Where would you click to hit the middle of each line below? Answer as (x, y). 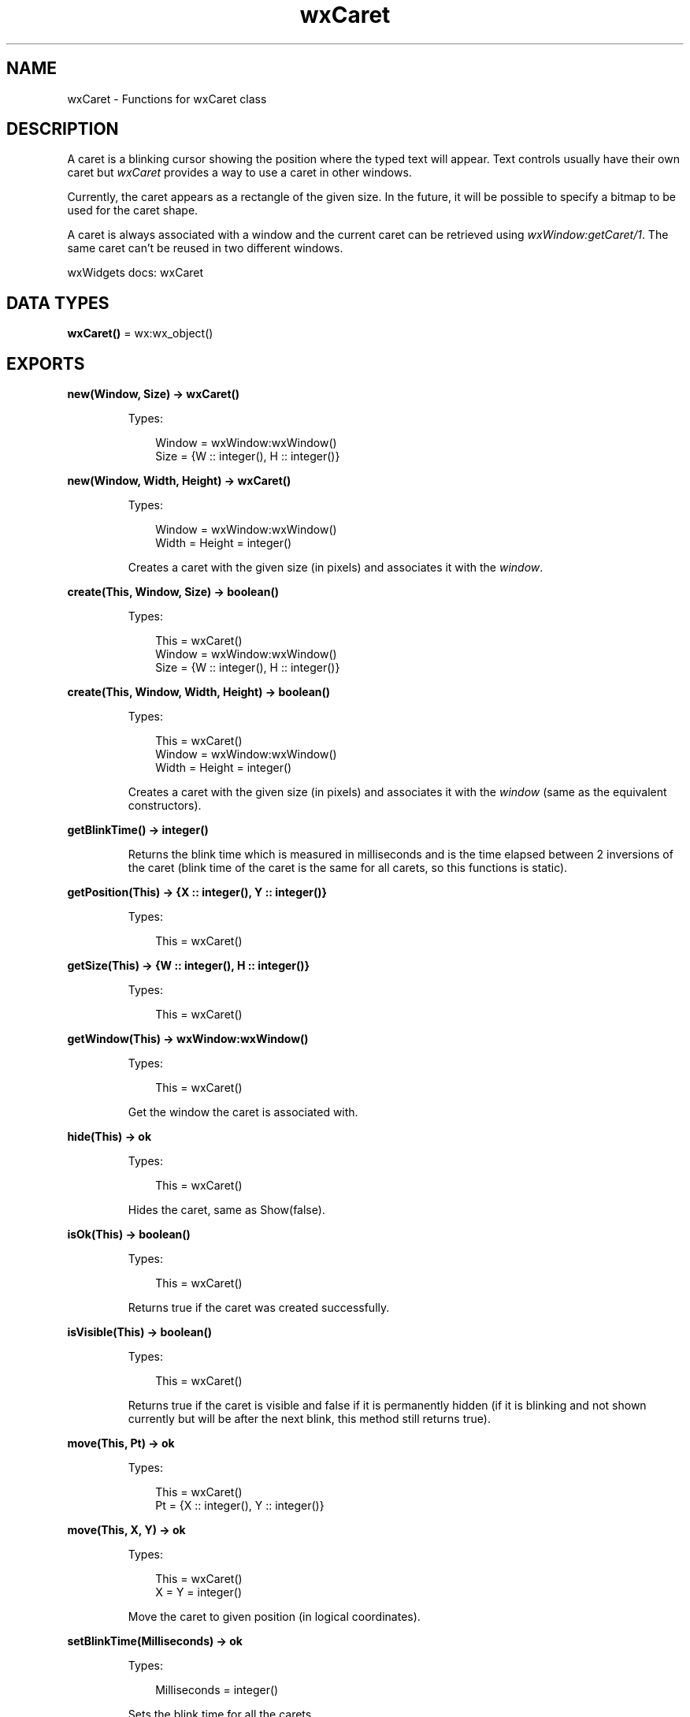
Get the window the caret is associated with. (243, 1112)
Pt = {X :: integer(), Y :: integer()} (240, 1506)
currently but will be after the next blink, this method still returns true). (309, 1419)
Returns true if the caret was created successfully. (259, 1308)
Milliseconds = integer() (217, 1690)
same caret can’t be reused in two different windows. (205, 248)
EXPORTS (46, 363)
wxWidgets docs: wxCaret (135, 273)
